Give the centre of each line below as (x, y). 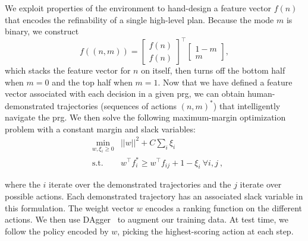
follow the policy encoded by (57, 231)
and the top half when (92, 82)
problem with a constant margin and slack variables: (100, 129)
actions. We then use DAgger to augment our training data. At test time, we (147, 219)
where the (23, 184)
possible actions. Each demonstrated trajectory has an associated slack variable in (154, 196)
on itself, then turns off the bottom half (213, 70)
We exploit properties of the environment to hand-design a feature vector (138, 8)
